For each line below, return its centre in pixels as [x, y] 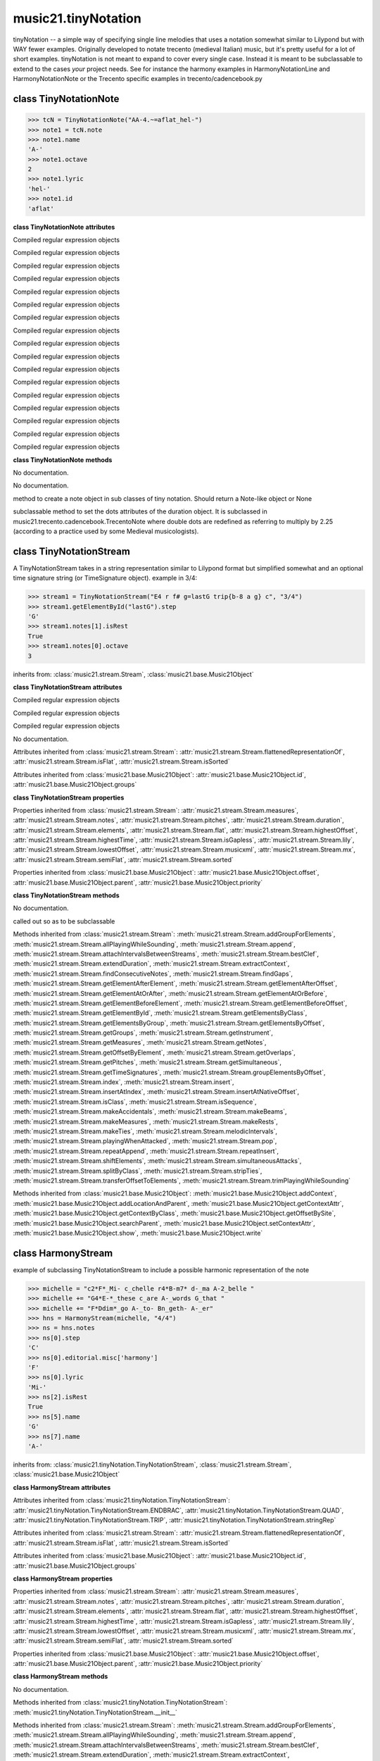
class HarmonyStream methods [61, 1676]
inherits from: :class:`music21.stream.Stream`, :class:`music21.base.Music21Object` [133, 674]
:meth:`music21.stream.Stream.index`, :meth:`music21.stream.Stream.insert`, [124, 1082]
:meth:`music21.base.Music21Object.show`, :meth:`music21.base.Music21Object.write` [138, 1233]
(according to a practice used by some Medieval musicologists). [106, 531]
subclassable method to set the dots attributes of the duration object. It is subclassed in [140, 511]
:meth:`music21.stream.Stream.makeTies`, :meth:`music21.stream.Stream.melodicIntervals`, [145, 1131]
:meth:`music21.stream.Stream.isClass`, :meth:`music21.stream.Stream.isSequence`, [135, 1102]
